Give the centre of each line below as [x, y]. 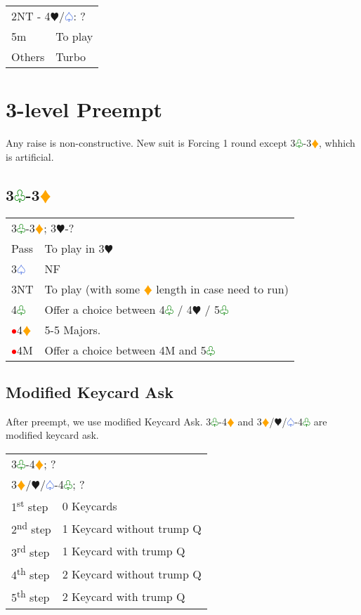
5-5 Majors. [73, 329]
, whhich [337, 143]
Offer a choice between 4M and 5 [125, 350]
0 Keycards [90, 505]
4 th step [31, 574]
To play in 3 [74, 248]
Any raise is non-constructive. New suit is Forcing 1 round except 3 [151, 143]
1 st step [30, 505]
